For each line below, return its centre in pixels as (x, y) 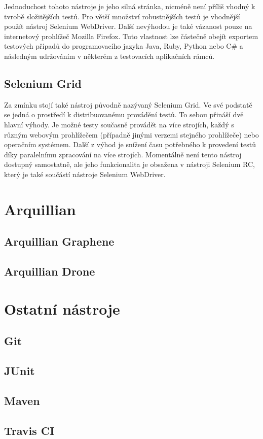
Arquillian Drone (50, 271)
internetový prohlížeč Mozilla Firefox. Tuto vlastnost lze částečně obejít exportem (131, 36)
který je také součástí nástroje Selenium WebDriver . (85, 174)
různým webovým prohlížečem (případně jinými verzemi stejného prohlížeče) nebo (131, 134)
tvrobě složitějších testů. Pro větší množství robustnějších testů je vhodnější (122, 16)
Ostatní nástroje (62, 308)
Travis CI (29, 430)
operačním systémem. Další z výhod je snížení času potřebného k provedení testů (130, 144)
